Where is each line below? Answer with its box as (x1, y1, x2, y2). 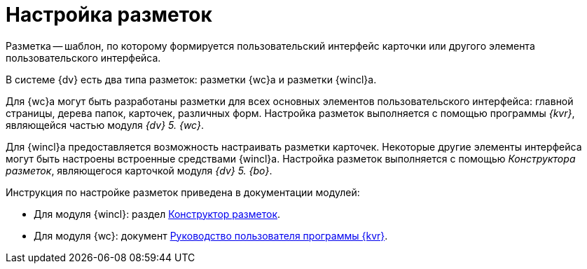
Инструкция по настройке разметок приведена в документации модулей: (6, 186, 360, 198)
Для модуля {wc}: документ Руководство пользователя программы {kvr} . (34, 229, 388, 242)
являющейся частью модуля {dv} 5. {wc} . (6, 118, 205, 131)
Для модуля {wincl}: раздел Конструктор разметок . (34, 207, 281, 220)
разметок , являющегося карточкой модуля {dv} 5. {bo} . (6, 164, 272, 177)
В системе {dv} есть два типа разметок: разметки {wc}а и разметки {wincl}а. (6, 73, 377, 85)
